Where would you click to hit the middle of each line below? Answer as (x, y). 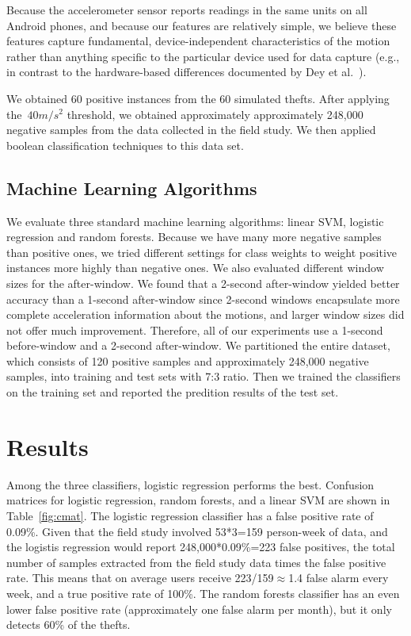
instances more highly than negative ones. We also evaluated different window (195, 268)
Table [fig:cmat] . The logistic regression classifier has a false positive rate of (190, 515)
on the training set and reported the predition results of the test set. (173, 392)
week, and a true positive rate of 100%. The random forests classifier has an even (203, 593)
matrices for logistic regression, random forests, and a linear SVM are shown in (198, 500)
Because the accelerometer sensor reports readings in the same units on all (187, 10)
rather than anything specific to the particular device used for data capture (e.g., (203, 56)
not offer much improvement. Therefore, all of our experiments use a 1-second (195, 329)
